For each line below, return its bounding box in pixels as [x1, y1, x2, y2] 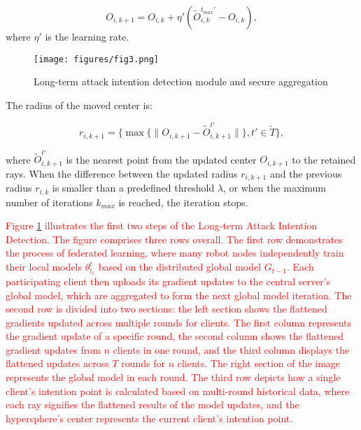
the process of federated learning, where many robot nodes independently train [6, 245, 344, 260]
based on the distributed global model [98, 259, 262, 274]
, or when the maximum [223, 180, 327, 195]
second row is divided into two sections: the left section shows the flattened [6, 301, 327, 316]
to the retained [292, 152, 356, 166]
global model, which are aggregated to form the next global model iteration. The [6, 287, 352, 302]
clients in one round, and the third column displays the [113, 342, 350, 357]
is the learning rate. [45, 29, 129, 43]
